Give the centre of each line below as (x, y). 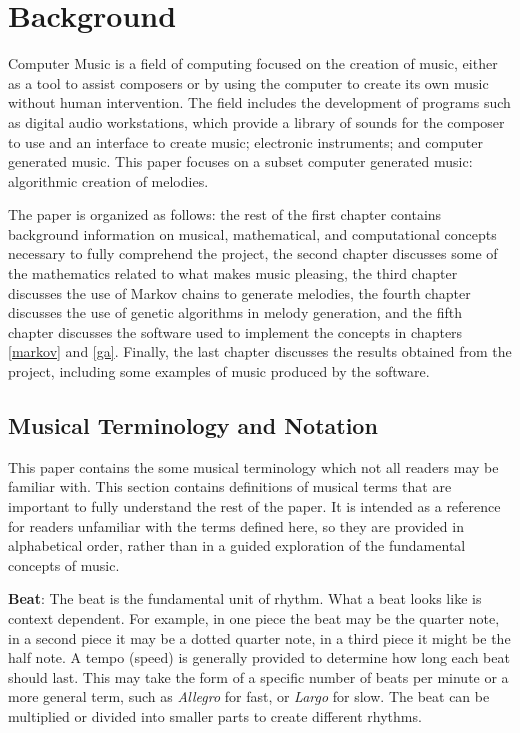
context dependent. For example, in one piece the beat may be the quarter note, (254, 617)
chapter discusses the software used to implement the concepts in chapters (235, 331)
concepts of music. (64, 564)
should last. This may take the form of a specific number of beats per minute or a (258, 676)
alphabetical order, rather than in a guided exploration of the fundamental (237, 545)
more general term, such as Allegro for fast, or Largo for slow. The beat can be (249, 696)
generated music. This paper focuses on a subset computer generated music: (240, 161)
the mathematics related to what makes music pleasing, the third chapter (233, 273)
